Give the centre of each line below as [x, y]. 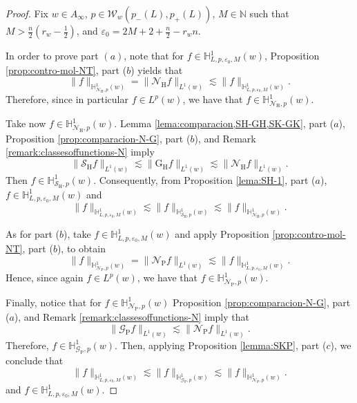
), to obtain [81, 249]
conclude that [35, 360]
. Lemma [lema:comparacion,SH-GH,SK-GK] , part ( [224, 123]
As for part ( [32, 234]
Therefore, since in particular [67, 99]
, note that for [154, 55]
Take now [26, 123]
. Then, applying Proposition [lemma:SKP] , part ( [221, 345]
